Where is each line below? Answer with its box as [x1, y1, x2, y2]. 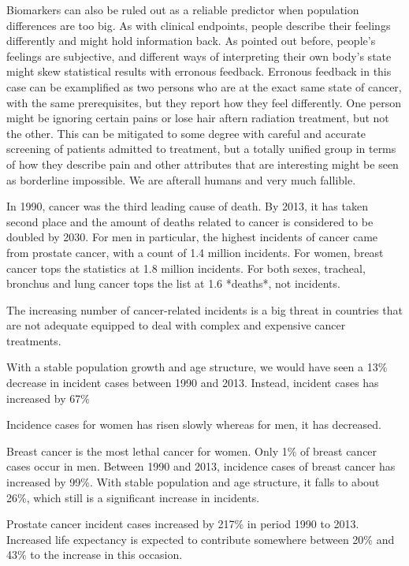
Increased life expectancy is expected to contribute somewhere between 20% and [6, 531, 395, 547]
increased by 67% [6, 389, 90, 406]
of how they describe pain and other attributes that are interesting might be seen [6, 155, 399, 172]
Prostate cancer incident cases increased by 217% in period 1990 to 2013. [6, 516, 359, 532]
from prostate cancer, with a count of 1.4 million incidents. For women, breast [6, 244, 384, 260]
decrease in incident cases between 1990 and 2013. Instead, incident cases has [6, 374, 379, 391]
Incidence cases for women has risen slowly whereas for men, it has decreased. [6, 416, 381, 433]
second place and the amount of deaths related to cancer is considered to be [6, 213, 374, 229]
